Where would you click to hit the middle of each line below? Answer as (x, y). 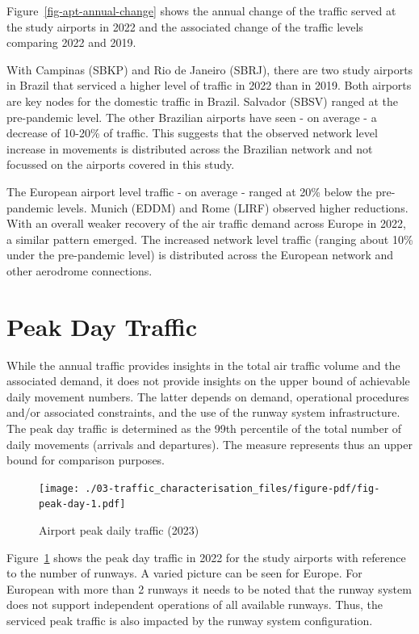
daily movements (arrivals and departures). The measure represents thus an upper (209, 444)
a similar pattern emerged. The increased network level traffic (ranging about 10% (210, 239)
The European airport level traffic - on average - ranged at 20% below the (189, 191)
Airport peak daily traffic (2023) (119, 530)
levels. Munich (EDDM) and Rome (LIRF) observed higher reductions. (233, 207)
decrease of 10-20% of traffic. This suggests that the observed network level (192, 133)
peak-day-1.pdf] (82, 504)
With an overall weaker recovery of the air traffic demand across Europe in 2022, (206, 223)
